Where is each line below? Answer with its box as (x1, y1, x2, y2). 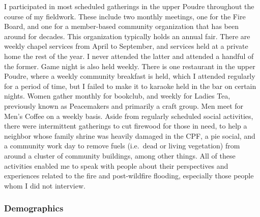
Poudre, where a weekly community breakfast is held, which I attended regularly (4, 71, 255, 81)
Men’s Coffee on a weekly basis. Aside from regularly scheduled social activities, (4, 110, 253, 121)
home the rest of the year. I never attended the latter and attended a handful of (4, 50, 254, 61)
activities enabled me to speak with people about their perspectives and (4, 160, 228, 171)
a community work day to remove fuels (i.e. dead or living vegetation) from (4, 140, 240, 151)
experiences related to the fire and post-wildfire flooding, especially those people (4, 170, 254, 181)
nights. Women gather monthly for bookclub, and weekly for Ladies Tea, (4, 90, 230, 101)
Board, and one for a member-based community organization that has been (4, 21, 239, 32)
